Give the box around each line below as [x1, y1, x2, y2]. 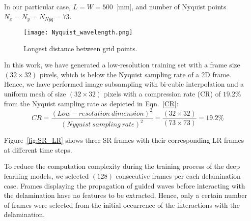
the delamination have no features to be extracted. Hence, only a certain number [4, 190, 248, 200]
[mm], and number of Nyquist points [116, 1, 226, 11]
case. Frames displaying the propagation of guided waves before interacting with [4, 180, 245, 190]
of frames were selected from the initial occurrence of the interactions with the [4, 199, 240, 210]
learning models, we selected [4, 170, 89, 181]
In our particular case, [4, 1, 71, 11]
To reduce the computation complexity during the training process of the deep [4, 161, 240, 171]
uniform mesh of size [4, 89, 66, 99]
